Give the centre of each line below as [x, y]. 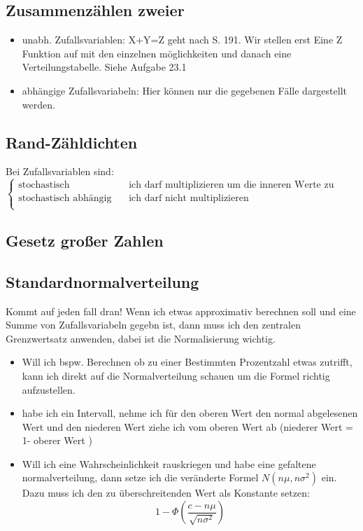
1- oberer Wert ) [57, 440]
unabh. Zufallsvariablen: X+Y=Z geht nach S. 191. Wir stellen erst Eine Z [182, 40]
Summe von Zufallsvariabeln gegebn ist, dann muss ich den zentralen [153, 325]
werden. [38, 104]
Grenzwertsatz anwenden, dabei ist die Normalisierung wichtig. [141, 338]
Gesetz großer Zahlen [85, 240]
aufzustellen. [49, 389]
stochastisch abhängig [65, 199]
